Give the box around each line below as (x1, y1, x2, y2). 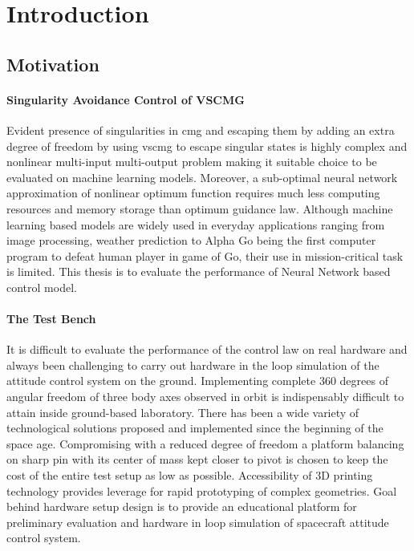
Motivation (6, 51, 99, 76)
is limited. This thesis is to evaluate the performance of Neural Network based (6, 263, 391, 280)
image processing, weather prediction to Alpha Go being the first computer (6, 232, 376, 249)
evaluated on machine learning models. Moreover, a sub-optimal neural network (6, 168, 398, 185)
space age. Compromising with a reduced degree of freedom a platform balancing (6, 435, 404, 452)
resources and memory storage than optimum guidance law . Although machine (6, 200, 393, 217)
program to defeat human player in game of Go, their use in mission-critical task (6, 247, 404, 264)
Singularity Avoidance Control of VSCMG (6, 91, 245, 107)
